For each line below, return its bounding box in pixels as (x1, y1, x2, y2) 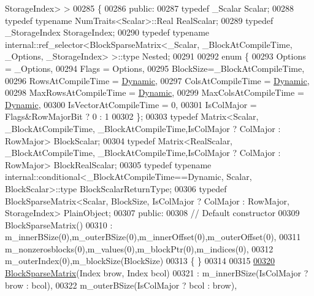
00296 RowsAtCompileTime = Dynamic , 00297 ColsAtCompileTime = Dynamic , (5, 74, 310, 87)
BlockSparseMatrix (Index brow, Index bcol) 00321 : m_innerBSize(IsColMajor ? (5, 267, 308, 279)
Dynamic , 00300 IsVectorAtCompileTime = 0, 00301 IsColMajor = (5, 98, 257, 111)
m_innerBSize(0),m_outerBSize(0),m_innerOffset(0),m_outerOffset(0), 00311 (5, 230, 301, 243)
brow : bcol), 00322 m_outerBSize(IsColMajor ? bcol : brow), (5, 278, 237, 291)
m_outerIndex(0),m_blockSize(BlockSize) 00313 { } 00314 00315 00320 (5, 254, 275, 267)
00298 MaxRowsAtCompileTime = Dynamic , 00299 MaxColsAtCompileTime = (5, 86, 304, 99)
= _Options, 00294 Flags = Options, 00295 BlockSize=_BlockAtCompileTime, (5, 61, 305, 74)
